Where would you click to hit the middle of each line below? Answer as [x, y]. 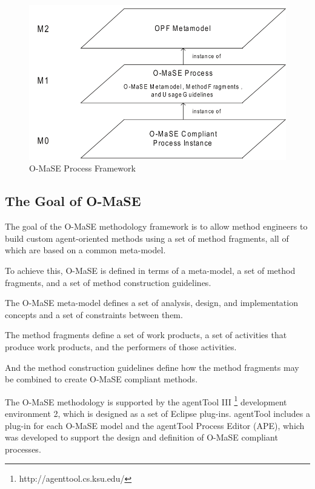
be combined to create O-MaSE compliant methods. [101, 379]
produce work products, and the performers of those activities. [121, 347]
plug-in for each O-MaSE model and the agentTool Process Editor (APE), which [155, 425]
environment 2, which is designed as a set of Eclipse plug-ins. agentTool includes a [157, 414]
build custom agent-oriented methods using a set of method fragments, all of [147, 238]
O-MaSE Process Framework [82, 168]
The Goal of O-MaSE [73, 201]
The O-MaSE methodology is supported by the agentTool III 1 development [146, 401]
